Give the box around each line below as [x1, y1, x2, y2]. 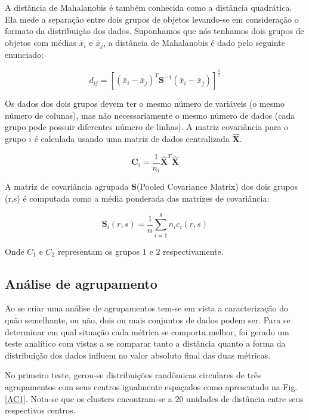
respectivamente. [163, 245, 224, 257]
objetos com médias [5, 36, 76, 48]
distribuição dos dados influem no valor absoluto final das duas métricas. [5, 348, 271, 361]
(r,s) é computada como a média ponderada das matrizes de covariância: [5, 192, 270, 204]
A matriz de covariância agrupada [5, 180, 129, 193]
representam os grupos [57, 245, 140, 257]
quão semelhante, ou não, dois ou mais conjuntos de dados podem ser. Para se [5, 314, 291, 326]
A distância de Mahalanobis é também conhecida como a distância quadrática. [5, 1, 292, 13]
